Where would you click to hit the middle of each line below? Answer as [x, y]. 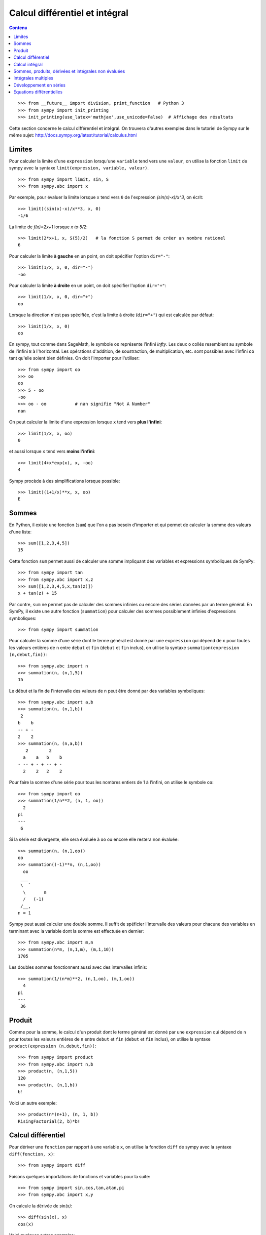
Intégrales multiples [33, 78]
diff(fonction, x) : [32, 1154]
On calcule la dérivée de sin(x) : [41, 1206]
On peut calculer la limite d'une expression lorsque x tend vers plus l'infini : [85, 422]
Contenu [18, 28]
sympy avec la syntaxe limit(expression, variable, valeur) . [79, 168]
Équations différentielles [38, 92]
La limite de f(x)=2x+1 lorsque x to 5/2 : [49, 227]
